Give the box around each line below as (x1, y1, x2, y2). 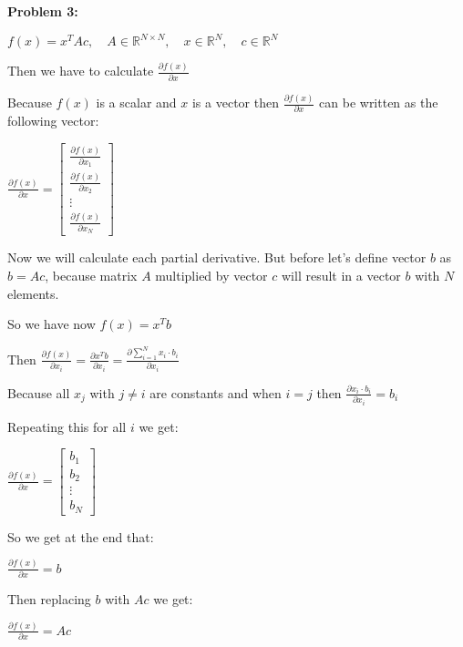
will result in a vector (282, 266, 401, 285)
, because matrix (45, 266, 138, 285)
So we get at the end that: (7, 527, 154, 546)
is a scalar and (96, 93, 177, 112)
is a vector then (191, 93, 279, 112)
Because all (7, 383, 70, 402)
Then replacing (7, 589, 91, 608)
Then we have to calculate (7, 61, 154, 80)
